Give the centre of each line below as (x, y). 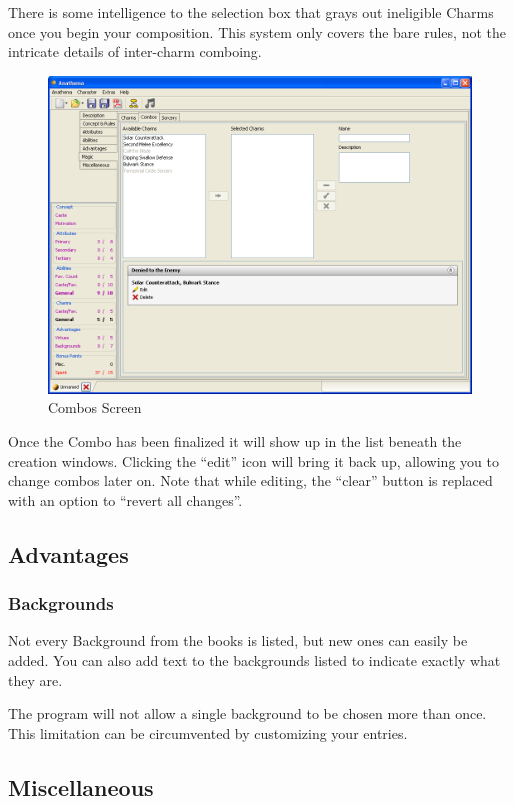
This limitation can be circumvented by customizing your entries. (208, 732)
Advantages (68, 553)
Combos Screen (95, 407)
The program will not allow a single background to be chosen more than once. (247, 713)
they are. (35, 679)
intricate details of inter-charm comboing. (135, 51)
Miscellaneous (81, 786)
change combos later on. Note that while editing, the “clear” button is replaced (250, 480)
